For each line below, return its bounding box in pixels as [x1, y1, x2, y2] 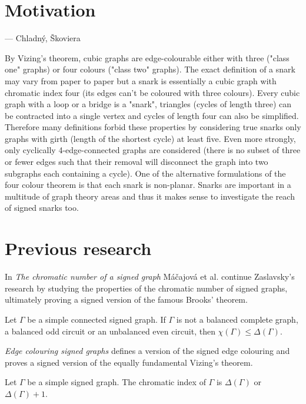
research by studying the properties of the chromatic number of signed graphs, [5, 282, 288, 294]
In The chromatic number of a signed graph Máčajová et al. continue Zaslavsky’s [5, 270, 295, 283]
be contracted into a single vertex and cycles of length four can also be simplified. [5, 109, 299, 121]
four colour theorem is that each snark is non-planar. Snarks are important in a [5, 178, 291, 191]
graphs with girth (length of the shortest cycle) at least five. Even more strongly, [5, 132, 296, 144]
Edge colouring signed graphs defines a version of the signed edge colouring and [5, 345, 290, 357]
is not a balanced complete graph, [176, 313, 298, 325]
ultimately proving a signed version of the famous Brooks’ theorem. [5, 293, 248, 306]
